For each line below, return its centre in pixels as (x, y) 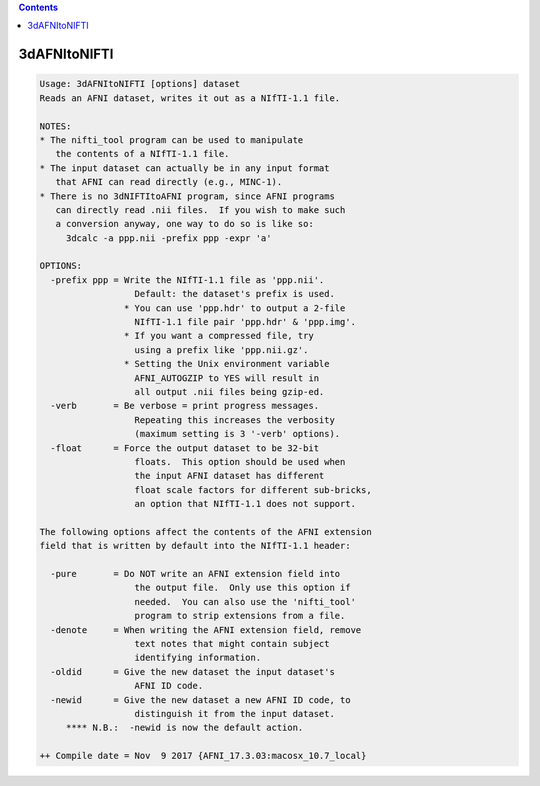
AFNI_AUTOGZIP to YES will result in (227, 378)
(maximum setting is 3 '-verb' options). (237, 434)
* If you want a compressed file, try (218, 336)
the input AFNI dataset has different (229, 476)
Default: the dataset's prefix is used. (234, 294)
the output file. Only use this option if (242, 588)
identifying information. (198, 658)
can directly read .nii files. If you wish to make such (200, 209)
